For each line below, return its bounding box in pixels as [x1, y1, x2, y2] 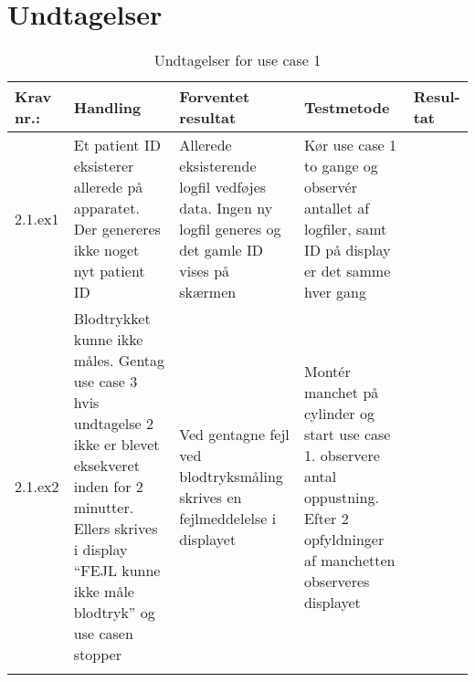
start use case [303, 423, 391, 445]
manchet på [303, 381, 379, 403]
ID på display [303, 239, 391, 261]
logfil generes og [179, 218, 281, 240]
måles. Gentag [73, 350, 165, 372]
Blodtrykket [73, 308, 151, 330]
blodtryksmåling [179, 465, 283, 487]
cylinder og [303, 402, 375, 424]
